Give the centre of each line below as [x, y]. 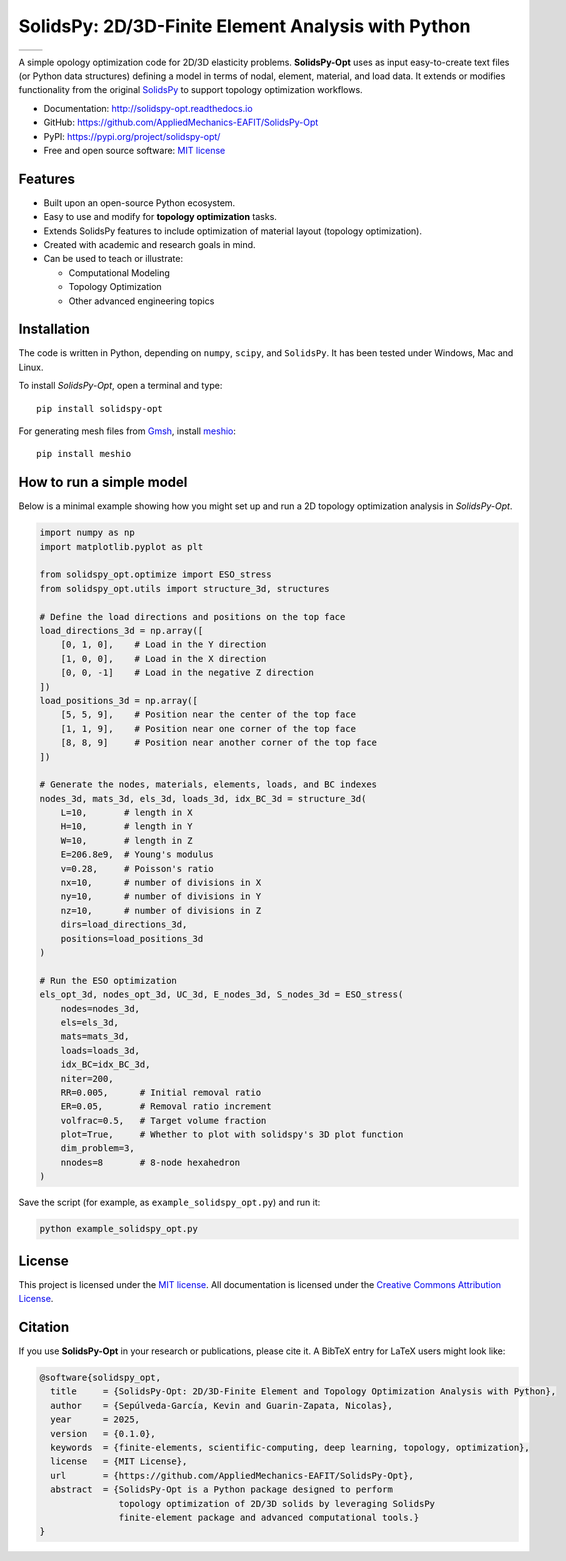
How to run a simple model [103, 482]
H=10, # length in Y [127, 826]
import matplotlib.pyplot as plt [121, 546]
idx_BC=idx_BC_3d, [105, 1064]
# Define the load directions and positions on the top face [192, 616]
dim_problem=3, [97, 1148]
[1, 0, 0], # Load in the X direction [163, 658]
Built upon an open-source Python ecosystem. [139, 202]
